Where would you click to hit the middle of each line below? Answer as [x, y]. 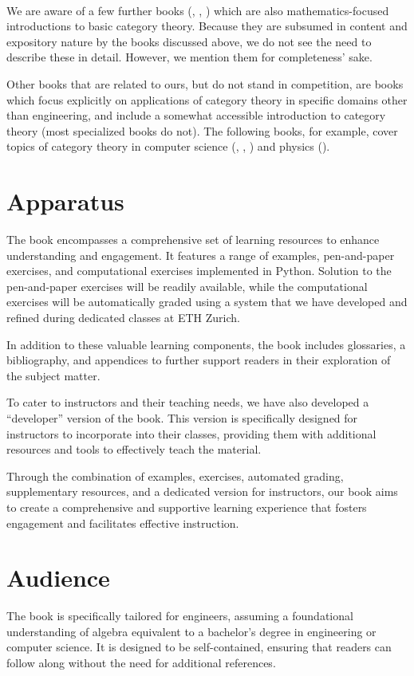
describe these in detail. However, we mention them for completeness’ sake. [189, 57]
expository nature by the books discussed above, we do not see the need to [189, 41]
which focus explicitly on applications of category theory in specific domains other [207, 99]
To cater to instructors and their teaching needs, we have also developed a [188, 402]
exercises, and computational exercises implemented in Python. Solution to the [199, 271]
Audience [58, 578]
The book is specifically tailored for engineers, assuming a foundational [180, 616]
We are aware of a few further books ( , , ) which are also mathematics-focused [198, 10]
